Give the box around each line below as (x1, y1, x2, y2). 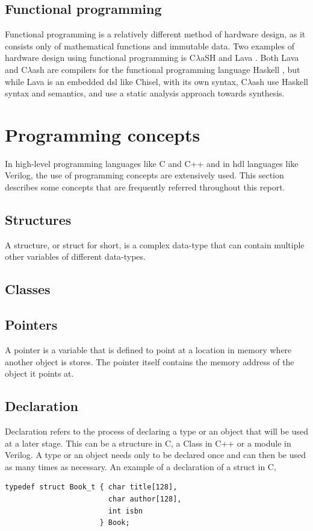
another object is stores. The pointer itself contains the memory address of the (5, 355, 294, 368)
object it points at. (5, 367, 74, 380)
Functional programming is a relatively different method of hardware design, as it (5, 28, 306, 40)
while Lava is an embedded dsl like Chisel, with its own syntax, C (5, 75, 247, 87)
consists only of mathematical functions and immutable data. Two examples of (5, 39, 295, 52)
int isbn (108, 506, 143, 515)
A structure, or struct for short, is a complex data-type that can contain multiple (5, 238, 305, 251)
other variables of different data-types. (5, 250, 146, 263)
